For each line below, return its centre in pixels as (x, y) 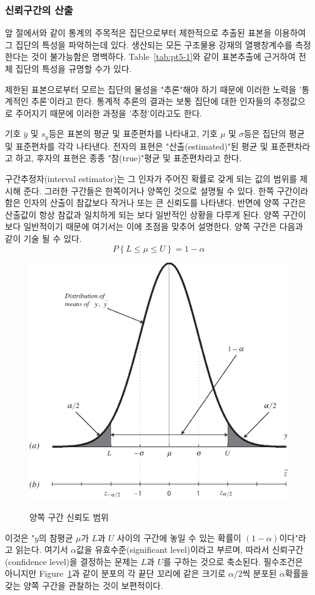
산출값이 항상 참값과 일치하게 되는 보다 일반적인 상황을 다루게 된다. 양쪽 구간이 (156, 214)
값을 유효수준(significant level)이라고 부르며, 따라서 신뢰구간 (190, 549)
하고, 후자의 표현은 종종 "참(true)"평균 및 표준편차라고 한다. (129, 158)
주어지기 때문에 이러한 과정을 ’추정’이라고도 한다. (109, 113)
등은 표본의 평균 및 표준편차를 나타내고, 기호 (133, 133)
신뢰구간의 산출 (39, 9)
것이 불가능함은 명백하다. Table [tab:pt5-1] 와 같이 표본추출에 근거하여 (164, 57)
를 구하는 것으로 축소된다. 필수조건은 (233, 561)
